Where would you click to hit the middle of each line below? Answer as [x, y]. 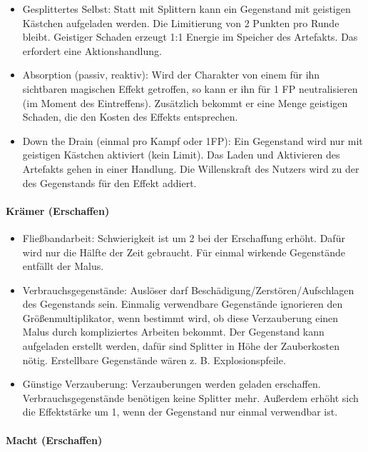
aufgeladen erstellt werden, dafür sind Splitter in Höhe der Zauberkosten [181, 346]
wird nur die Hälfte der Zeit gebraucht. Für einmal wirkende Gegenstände [184, 252]
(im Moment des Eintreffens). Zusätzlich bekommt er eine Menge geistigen [185, 102]
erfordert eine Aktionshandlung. [92, 50]
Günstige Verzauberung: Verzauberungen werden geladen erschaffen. [172, 384]
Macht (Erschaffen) [54, 440]
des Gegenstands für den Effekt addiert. [109, 182]
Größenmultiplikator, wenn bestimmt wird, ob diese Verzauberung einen [180, 317]
